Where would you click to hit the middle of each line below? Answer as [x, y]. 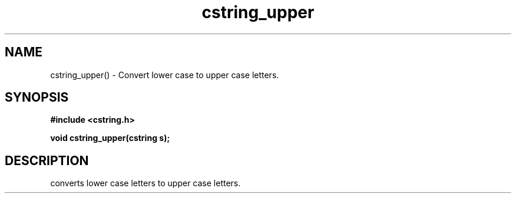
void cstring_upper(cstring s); [110, 138]
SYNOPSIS [37, 98]
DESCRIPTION [47, 160]
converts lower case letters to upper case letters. [145, 183]
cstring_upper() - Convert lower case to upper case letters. [165, 75]
